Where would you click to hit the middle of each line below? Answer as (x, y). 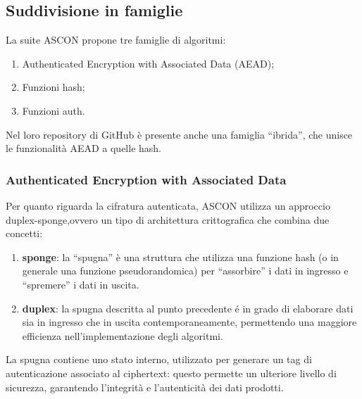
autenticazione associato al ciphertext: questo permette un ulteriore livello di (171, 373)
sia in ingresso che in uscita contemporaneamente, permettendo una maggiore (189, 322)
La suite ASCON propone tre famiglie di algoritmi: (116, 40)
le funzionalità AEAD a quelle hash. (83, 148)
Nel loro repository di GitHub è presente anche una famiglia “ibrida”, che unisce (179, 134)
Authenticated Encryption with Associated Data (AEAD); (148, 63)
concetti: (24, 233)
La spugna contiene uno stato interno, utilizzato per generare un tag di (159, 359)
